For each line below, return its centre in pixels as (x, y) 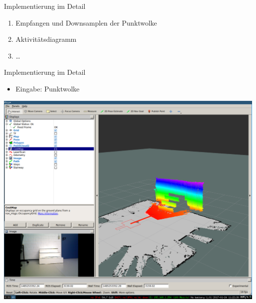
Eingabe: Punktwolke (48, 88)
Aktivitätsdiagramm (46, 39)
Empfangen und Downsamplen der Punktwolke (86, 22)
